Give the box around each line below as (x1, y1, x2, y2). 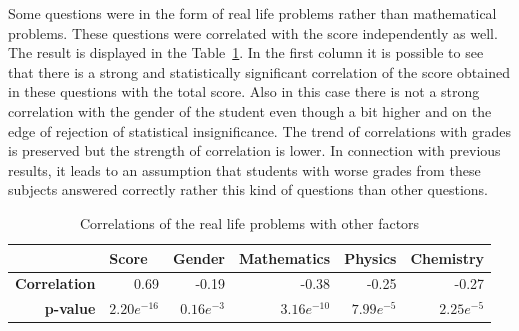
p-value (44, 298, 96, 319)
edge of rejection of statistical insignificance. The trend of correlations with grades (8, 120, 512, 141)
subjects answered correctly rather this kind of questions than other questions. (8, 179, 488, 200)
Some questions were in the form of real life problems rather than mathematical (8, 3, 497, 23)
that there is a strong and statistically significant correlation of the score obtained (8, 61, 510, 82)
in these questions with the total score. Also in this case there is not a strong (8, 81, 480, 102)
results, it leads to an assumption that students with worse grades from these (8, 159, 481, 180)
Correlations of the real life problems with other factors (79, 212, 420, 233)
